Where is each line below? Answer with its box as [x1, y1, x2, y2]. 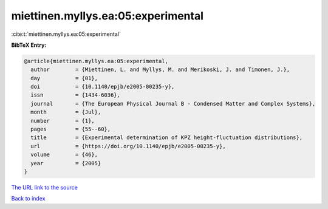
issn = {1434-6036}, [30, 92, 121, 98]
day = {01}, [30, 75, 98, 81]
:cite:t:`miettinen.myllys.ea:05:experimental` [11, 30, 121, 38]
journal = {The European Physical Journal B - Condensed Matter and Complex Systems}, [30, 100, 316, 107]
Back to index [11, 195, 46, 202]
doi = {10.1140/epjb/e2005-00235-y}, [30, 83, 175, 91]
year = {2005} [30, 160, 101, 166]
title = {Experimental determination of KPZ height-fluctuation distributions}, [30, 134, 303, 141]
